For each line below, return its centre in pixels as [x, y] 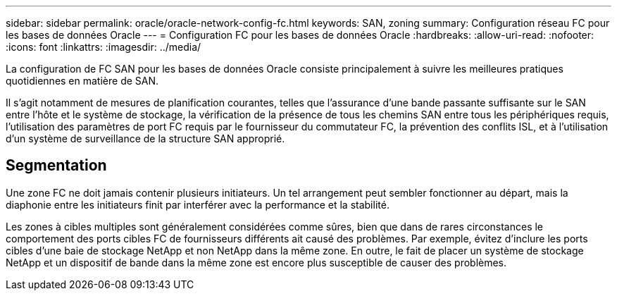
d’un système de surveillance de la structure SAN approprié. [145, 138]
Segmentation [56, 166]
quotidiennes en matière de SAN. [82, 81]
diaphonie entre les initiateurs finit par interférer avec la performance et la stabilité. [198, 204]
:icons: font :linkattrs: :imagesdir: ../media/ [104, 47]
